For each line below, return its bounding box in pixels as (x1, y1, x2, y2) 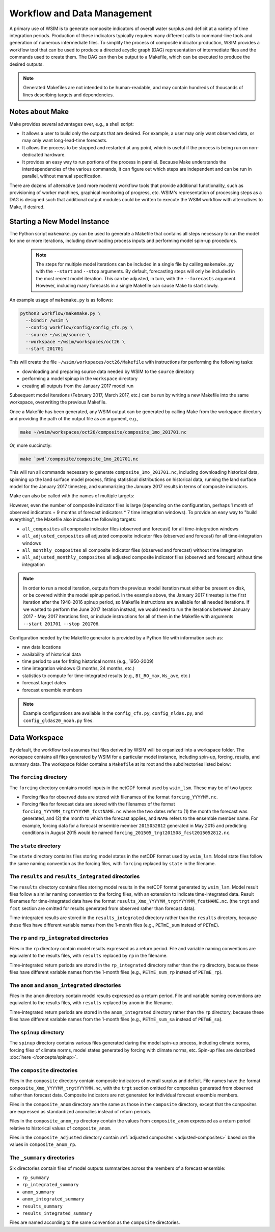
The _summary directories (9, 1154, 75, 1161)
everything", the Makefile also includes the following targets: (9, 516, 136, 522)
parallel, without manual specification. (22, 173, 102, 179)
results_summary (22, 1203, 63, 1209)
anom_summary (22, 1189, 55, 1195)
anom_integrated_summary (22, 1196, 84, 1202)
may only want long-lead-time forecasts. (22, 138, 108, 144)
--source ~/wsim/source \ (25, 332, 90, 337)
